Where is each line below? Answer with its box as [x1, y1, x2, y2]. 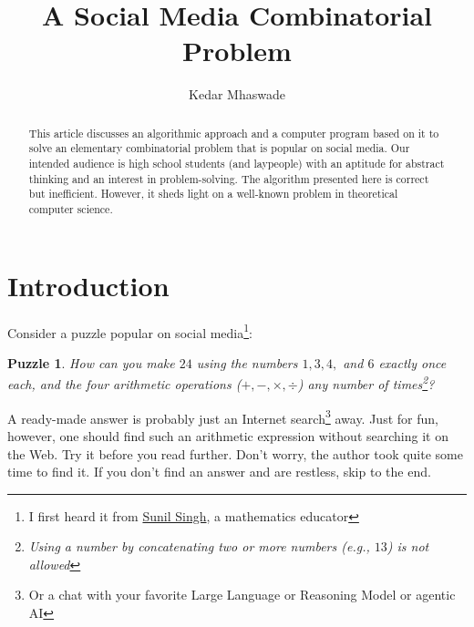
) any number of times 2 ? [297, 372, 435, 394]
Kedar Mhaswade [189, 85, 285, 104]
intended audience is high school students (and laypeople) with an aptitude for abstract [28, 156, 445, 171]
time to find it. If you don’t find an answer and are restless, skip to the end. [7, 462, 431, 481]
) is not [386, 537, 429, 556]
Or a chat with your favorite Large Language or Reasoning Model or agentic [28, 585, 456, 604]
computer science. [28, 200, 113, 216]
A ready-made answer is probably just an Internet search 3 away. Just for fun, [7, 406, 438, 427]
